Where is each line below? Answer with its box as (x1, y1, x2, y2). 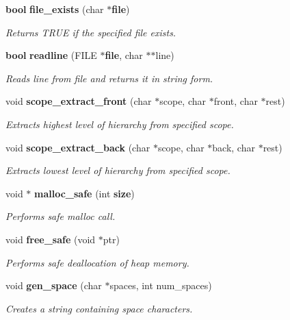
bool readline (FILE (5, 48, 97, 62)
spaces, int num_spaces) (109, 278, 212, 293)
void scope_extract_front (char (5, 94, 152, 108)
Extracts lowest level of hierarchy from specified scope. (5, 163, 230, 177)
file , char (105, 48, 143, 62)
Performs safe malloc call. (5, 209, 116, 223)
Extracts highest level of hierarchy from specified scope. (5, 116, 234, 131)
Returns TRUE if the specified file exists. (5, 25, 176, 39)
